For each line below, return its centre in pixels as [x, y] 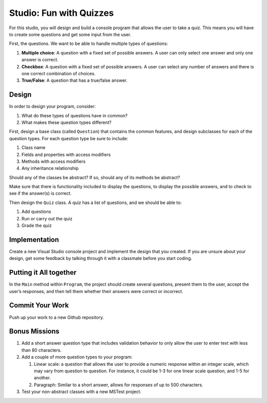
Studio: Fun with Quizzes [61, 13]
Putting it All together [43, 273]
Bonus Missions [34, 331]
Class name [33, 148]
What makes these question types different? [67, 122]
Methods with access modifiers [54, 161]
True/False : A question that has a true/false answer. [75, 80]
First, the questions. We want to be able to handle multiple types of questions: [89, 44]
